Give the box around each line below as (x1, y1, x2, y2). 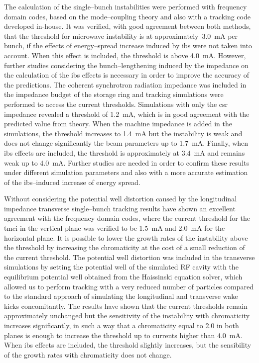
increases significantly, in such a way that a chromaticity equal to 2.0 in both (4, 320, 239, 330)
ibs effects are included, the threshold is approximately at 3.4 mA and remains (4, 147, 245, 158)
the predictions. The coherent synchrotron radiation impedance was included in (4, 79, 247, 90)
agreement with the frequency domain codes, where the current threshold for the (4, 213, 250, 223)
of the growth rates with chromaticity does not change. (4, 349, 172, 360)
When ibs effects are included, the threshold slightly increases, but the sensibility (4, 340, 252, 350)
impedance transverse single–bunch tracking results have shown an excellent (4, 203, 236, 213)
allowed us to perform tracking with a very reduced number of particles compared (4, 281, 254, 291)
